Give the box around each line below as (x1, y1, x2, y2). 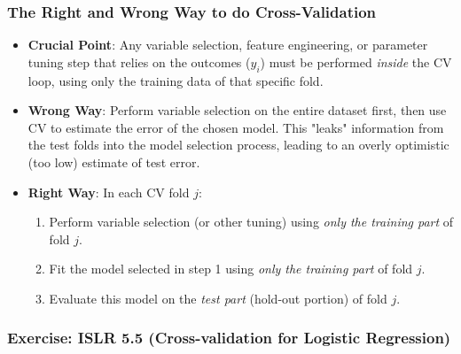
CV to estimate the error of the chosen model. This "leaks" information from (27, 118, 444, 136)
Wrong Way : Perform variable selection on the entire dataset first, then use (27, 101, 447, 119)
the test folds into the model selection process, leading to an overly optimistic (27, 135, 449, 154)
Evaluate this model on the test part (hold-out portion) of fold (49, 289, 387, 307)
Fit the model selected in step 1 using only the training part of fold (49, 259, 413, 278)
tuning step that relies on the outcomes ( (27, 52, 251, 71)
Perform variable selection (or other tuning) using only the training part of (49, 212, 454, 231)
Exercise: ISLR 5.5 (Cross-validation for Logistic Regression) (7, 327, 451, 349)
